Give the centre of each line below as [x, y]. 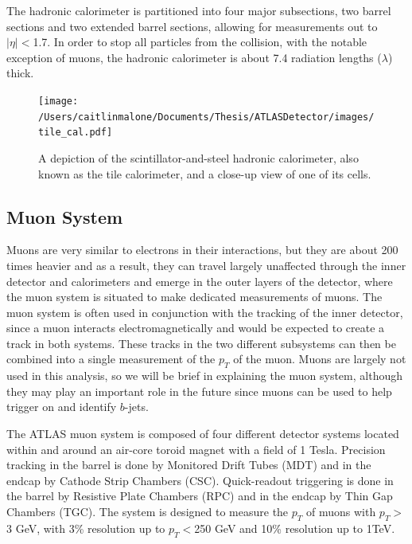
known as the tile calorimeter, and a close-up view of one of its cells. [205, 173]
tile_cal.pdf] [76, 133]
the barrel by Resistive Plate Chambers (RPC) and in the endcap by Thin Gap [200, 496]
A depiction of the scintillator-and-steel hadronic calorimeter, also [198, 157]
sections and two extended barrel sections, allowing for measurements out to [192, 26]
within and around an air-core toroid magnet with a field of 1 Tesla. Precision [196, 449]
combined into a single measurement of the [111, 359]
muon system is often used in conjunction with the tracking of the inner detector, [205, 312]
